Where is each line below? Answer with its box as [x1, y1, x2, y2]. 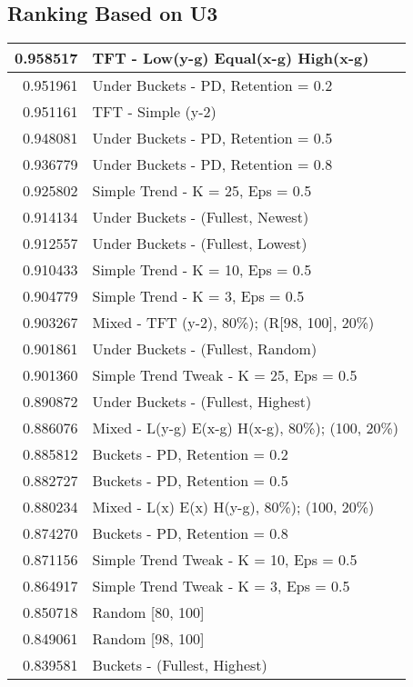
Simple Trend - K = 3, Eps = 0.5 [92, 285, 305, 307]
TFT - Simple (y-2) [92, 101, 217, 123]
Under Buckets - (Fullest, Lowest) [92, 233, 307, 254]
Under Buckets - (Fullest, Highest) [92, 391, 312, 413]
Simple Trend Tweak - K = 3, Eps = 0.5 [92, 575, 350, 597]
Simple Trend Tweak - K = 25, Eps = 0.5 [92, 364, 358, 386]
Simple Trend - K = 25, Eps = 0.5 [92, 180, 312, 202]
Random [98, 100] [92, 628, 205, 650]
